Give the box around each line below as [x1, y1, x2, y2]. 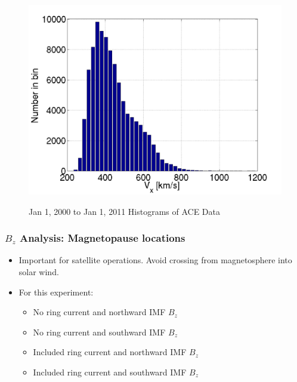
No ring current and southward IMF [33, 325, 166, 338]
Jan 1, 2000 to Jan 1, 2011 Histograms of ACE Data [29, 205, 221, 217]
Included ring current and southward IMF [33, 365, 187, 378]
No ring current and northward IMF [33, 306, 166, 318]
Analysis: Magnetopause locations [19, 230, 185, 245]
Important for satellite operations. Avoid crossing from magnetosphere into [18, 254, 292, 266]
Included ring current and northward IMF [33, 346, 187, 358]
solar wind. [18, 266, 59, 278]
